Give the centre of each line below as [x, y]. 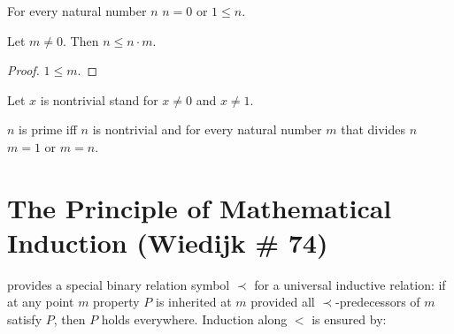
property [116, 302]
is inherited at [194, 302]
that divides [373, 129]
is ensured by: [349, 319]
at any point [41, 302]
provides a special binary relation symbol [119, 284]
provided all [283, 302]
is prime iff [48, 129]
